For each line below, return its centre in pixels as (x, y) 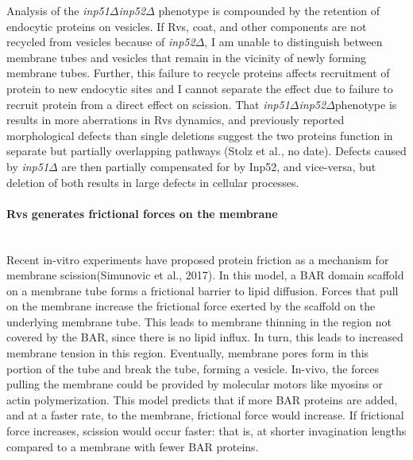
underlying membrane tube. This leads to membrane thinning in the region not (199, 321)
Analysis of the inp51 (58, 10)
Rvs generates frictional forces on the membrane (142, 213)
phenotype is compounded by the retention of (269, 10)
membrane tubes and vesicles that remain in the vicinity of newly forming (187, 57)
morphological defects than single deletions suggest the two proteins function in (200, 135)
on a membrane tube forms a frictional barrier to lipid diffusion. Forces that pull (203, 290)
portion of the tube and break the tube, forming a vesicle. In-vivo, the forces (193, 368)
